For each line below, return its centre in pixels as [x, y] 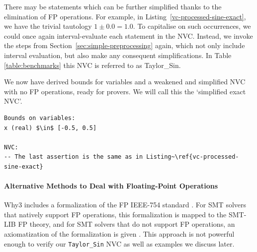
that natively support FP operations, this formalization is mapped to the [115, 214]
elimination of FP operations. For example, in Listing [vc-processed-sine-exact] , [125, 16]
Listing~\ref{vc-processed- [193, 157]
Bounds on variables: [40, 118]
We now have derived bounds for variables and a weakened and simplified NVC [125, 82]
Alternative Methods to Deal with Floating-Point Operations [111, 186]
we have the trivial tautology [48, 26]
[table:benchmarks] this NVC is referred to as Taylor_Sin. [92, 65]
